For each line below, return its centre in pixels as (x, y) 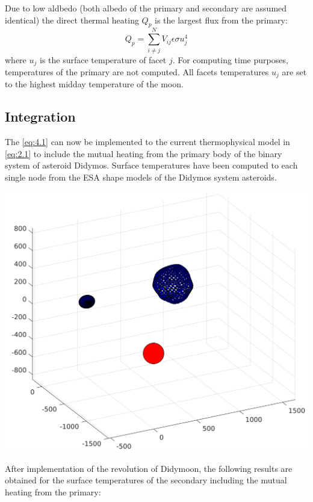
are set (294, 71)
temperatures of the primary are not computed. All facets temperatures (137, 71)
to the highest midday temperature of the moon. (94, 84)
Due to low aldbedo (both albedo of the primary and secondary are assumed (146, 8)
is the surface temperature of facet (103, 59)
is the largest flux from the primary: (221, 20)
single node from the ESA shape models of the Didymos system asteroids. (141, 177)
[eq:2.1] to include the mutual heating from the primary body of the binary (144, 153)
